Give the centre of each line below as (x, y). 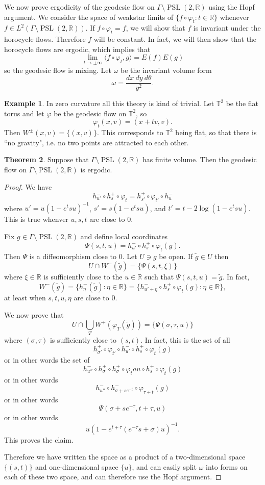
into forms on (227, 466)
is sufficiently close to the (83, 277)
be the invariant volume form (166, 70)
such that (159, 277)
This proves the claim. (39, 439)
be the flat (242, 103)
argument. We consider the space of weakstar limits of (89, 17)
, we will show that (155, 28)
